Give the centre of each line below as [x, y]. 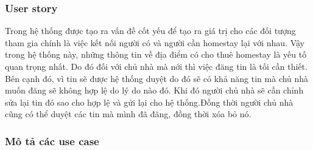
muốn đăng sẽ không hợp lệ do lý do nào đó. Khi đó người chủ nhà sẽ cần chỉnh [154, 90]
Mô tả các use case [52, 141]
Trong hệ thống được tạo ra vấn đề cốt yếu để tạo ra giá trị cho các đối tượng [150, 31]
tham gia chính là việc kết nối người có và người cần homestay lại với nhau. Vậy [155, 42]
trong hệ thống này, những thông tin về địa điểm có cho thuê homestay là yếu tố [156, 54]
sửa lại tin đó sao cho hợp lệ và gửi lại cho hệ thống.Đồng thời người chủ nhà [149, 102]
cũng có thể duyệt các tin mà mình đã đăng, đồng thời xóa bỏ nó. [128, 114]
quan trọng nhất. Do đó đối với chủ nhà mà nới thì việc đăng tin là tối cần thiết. [156, 66]
